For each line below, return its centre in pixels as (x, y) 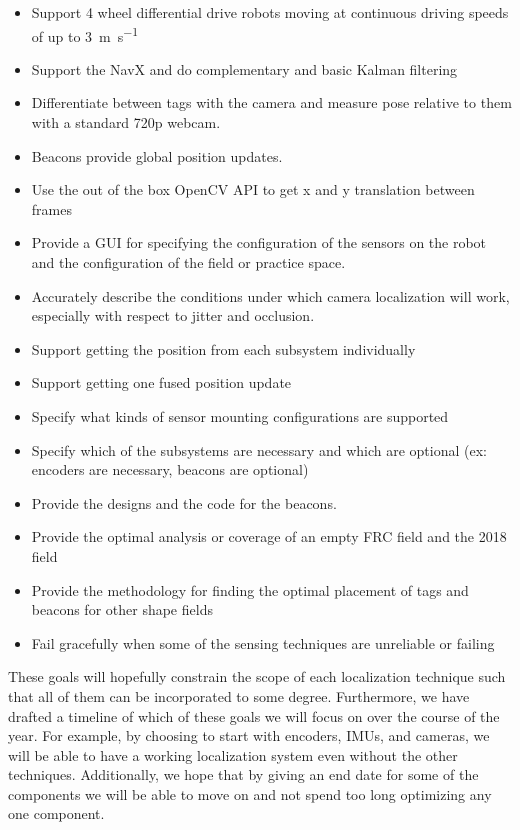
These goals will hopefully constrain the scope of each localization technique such (257, 676)
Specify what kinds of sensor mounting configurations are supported (240, 415)
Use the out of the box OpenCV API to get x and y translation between (253, 189)
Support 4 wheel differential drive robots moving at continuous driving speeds (270, 12)
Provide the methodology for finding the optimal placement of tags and (250, 589)
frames (51, 208)
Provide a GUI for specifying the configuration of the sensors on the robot (259, 242)
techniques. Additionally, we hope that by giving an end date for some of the (243, 774)
